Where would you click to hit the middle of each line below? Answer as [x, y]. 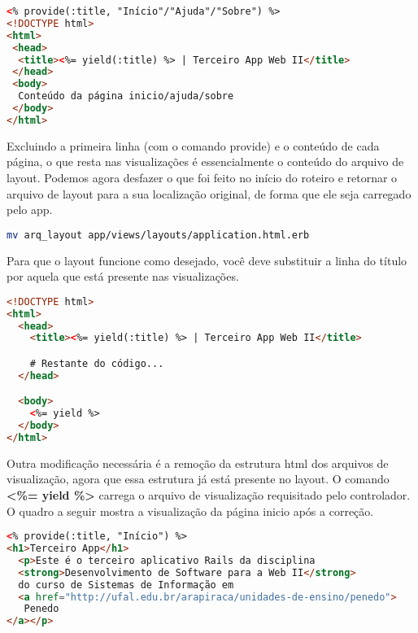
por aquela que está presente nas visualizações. [123, 276]
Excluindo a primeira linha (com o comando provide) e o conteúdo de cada [193, 145]
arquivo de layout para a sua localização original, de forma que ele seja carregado [209, 193]
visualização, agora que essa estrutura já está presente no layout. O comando [198, 479]
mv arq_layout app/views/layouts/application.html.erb [158, 235]
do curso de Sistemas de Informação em [126, 585]
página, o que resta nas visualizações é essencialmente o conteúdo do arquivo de [205, 162]
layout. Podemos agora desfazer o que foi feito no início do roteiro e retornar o [202, 177]
